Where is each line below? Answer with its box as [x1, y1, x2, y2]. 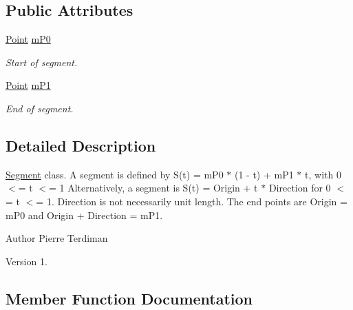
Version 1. [6, 254, 47, 268]
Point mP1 [6, 78, 51, 92]
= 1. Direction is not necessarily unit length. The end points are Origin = [36, 194, 347, 208]
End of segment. [6, 101, 74, 115]
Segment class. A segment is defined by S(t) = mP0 [6, 167, 224, 181]
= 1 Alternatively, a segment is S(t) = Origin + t [48, 180, 258, 195]
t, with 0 [305, 167, 341, 181]
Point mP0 [6, 32, 51, 46]
